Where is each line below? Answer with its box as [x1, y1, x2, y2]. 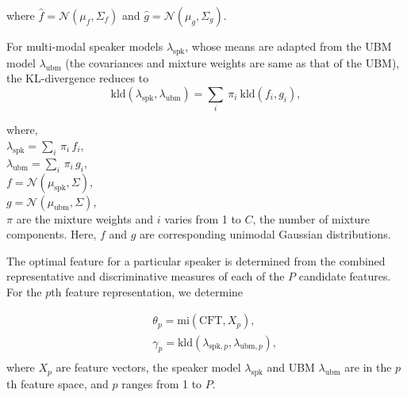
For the [6, 283, 42, 300]
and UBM [267, 359, 315, 376]
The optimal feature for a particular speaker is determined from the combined [6, 252, 386, 269]
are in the [344, 359, 392, 376]
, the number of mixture [252, 210, 370, 227]
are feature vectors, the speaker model [56, 359, 241, 376]
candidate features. [298, 268, 391, 284]
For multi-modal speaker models [6, 38, 163, 54]
